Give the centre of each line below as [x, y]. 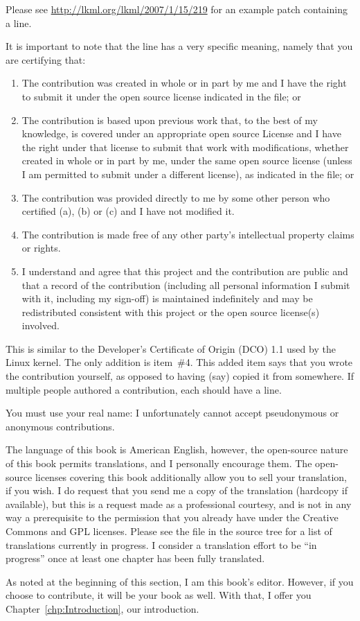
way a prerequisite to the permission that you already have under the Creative [172, 517]
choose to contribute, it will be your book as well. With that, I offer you [159, 595]
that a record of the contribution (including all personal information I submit [186, 285]
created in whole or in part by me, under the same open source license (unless [187, 160]
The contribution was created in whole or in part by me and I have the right [184, 83]
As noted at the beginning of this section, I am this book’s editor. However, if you [180, 581]
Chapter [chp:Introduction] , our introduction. [102, 608]
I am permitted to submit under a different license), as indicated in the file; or [188, 174]
